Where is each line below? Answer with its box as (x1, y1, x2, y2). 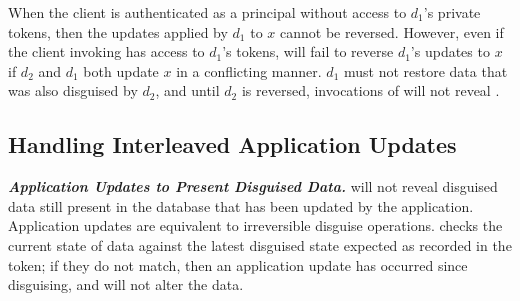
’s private (423, 2, 481, 22)
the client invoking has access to (8, 41, 205, 62)
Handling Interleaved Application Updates (8, 129, 457, 160)
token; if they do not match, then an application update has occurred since (8, 254, 468, 275)
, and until (155, 80, 220, 101)
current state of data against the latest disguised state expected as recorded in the (8, 234, 512, 255)
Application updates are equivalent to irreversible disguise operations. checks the (8, 215, 503, 236)
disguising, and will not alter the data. (8, 274, 244, 295)
